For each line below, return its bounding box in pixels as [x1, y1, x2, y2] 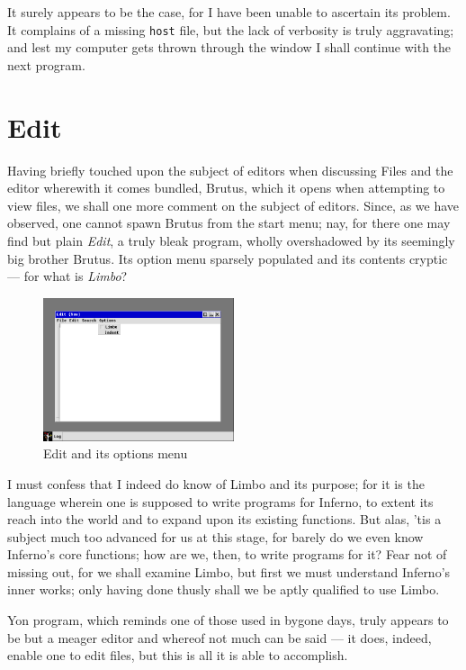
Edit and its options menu [43, 444, 188, 463]
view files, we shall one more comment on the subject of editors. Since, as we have [7, 195, 460, 214]
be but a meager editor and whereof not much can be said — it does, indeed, [7, 628, 432, 647]
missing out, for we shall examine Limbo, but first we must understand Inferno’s [7, 562, 451, 581]
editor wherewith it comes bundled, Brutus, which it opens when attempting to [7, 178, 445, 197]
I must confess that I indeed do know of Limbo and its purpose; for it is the [7, 474, 425, 493]
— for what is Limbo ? [7, 267, 128, 285]
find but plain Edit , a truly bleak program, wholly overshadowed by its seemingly [7, 231, 455, 249]
